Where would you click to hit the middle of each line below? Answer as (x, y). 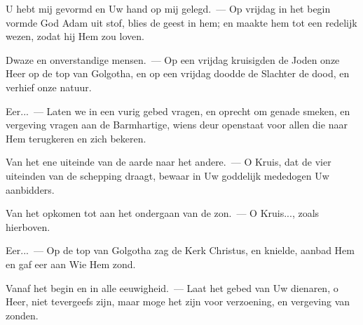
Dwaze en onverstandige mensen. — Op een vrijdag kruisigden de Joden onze (173, 59)
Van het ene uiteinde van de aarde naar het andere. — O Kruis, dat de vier (169, 162)
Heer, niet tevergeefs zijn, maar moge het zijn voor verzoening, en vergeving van (178, 301)
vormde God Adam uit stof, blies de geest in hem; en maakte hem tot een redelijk (181, 22)
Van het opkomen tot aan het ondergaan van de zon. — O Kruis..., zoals (163, 213)
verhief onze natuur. (49, 87)
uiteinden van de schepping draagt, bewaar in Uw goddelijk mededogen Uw (167, 175)
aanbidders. (30, 189)
